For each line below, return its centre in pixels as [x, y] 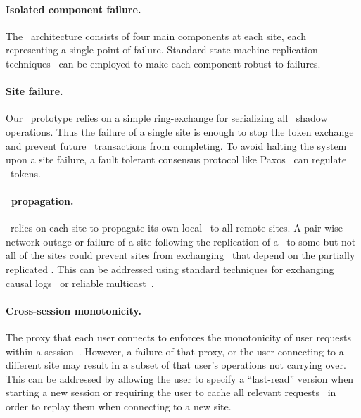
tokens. [25, 173]
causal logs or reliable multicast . [80, 283]
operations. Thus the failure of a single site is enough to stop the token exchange [180, 131]
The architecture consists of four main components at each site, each [156, 36]
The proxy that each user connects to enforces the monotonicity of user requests [178, 337]
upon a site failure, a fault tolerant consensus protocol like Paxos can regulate [176, 159]
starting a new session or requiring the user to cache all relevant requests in [171, 392]
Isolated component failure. [74, 9]
